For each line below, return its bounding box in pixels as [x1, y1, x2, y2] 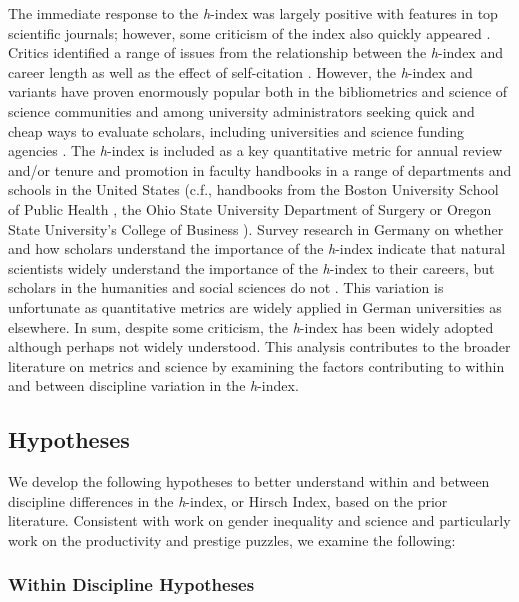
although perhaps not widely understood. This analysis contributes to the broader [8, 336, 511, 357]
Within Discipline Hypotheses [8, 572, 255, 597]
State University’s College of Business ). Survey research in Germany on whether [8, 218, 504, 239]
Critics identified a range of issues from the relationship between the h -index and [8, 42, 503, 63]
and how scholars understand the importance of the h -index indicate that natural [8, 238, 506, 259]
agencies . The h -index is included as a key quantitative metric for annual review [8, 140, 502, 161]
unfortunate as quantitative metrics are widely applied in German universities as [8, 296, 502, 317]
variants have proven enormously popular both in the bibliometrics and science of [8, 81, 508, 102]
